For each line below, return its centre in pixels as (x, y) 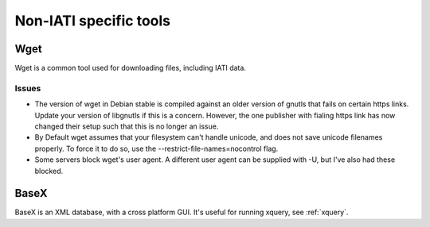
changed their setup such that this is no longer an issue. (127, 126)
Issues (28, 88)
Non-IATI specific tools (93, 21)
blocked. (49, 171)
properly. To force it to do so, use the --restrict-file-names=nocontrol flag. (156, 148)
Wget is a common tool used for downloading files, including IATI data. (131, 68)
